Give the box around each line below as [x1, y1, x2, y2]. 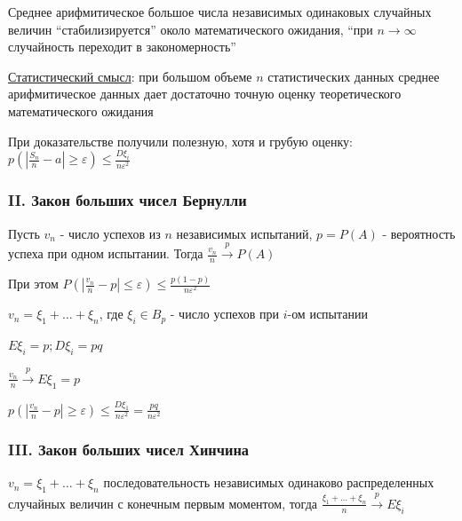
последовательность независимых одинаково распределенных [103, 473, 434, 492]
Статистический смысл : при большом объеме [8, 67, 252, 85]
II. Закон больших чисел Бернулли [8, 189, 247, 211]
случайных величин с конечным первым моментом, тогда [8, 493, 317, 512]
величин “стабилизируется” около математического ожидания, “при [8, 20, 373, 38]
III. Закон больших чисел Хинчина [8, 438, 250, 460]
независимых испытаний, [176, 224, 313, 242]
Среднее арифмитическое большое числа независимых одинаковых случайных [8, 3, 432, 20]
